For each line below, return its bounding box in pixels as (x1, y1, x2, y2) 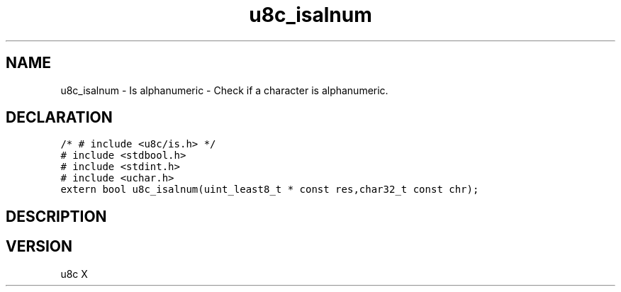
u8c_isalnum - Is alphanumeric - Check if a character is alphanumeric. (60, 84, 388, 96)
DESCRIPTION (6, 207, 107, 225)
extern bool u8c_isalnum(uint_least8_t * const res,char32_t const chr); (60, 184, 479, 196)
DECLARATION (6, 108, 113, 127)
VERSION (6, 237, 73, 256)
